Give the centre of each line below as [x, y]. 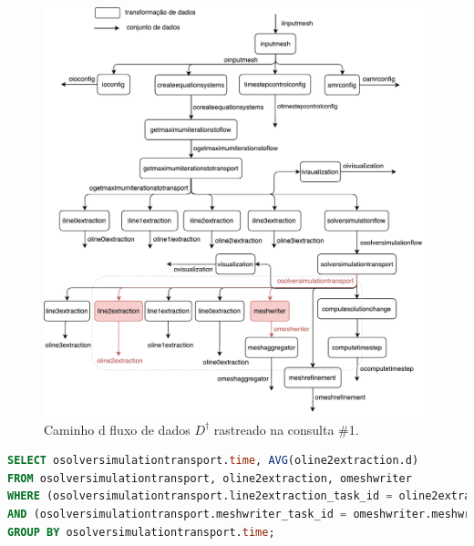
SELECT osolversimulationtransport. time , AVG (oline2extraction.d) [213, 461]
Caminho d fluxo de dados [117, 429]
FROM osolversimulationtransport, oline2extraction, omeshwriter [210, 478]
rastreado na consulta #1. [286, 429]
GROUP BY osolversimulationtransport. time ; [141, 532]
